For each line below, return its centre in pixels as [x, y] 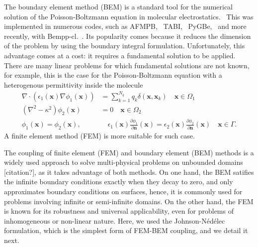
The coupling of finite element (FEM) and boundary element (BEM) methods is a [129, 152]
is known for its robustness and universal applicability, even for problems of [119, 211]
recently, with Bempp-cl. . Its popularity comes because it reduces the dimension [128, 36]
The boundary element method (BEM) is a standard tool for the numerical [118, 6]
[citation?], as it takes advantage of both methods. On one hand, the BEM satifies [129, 172]
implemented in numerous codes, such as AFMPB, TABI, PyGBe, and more [125, 26]
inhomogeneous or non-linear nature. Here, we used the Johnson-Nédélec [115, 220]
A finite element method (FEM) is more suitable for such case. [99, 135]
